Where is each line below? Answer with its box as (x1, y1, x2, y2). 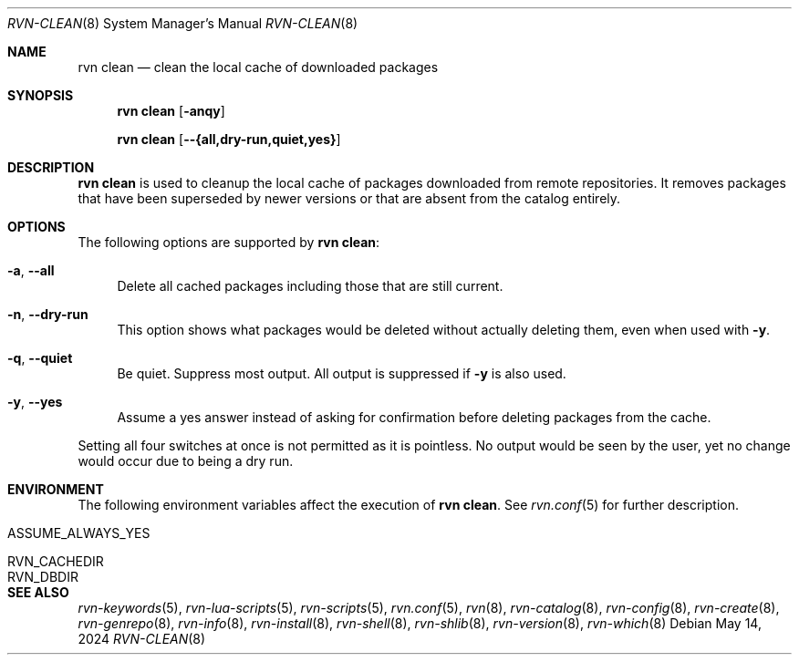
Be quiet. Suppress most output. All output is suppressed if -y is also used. (117, 366, 566, 381)
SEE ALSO (7, 584, 69, 600)
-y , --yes (7, 394, 63, 409)
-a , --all (7, 263, 55, 278)
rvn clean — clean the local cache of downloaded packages (78, 59, 439, 75)
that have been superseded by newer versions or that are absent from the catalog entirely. (78, 191, 621, 206)
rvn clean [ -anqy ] (117, 103, 225, 119)
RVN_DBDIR (7, 569, 78, 584)
